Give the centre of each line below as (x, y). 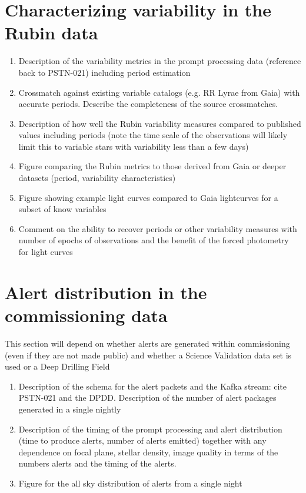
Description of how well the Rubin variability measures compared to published (160, 123)
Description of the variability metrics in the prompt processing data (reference (160, 61)
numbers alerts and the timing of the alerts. (97, 463)
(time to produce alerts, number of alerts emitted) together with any (142, 440)
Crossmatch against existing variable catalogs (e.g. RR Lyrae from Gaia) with (159, 92)
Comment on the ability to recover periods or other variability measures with (158, 228)
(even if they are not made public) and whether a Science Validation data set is (148, 355)
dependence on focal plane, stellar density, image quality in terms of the (148, 452)
